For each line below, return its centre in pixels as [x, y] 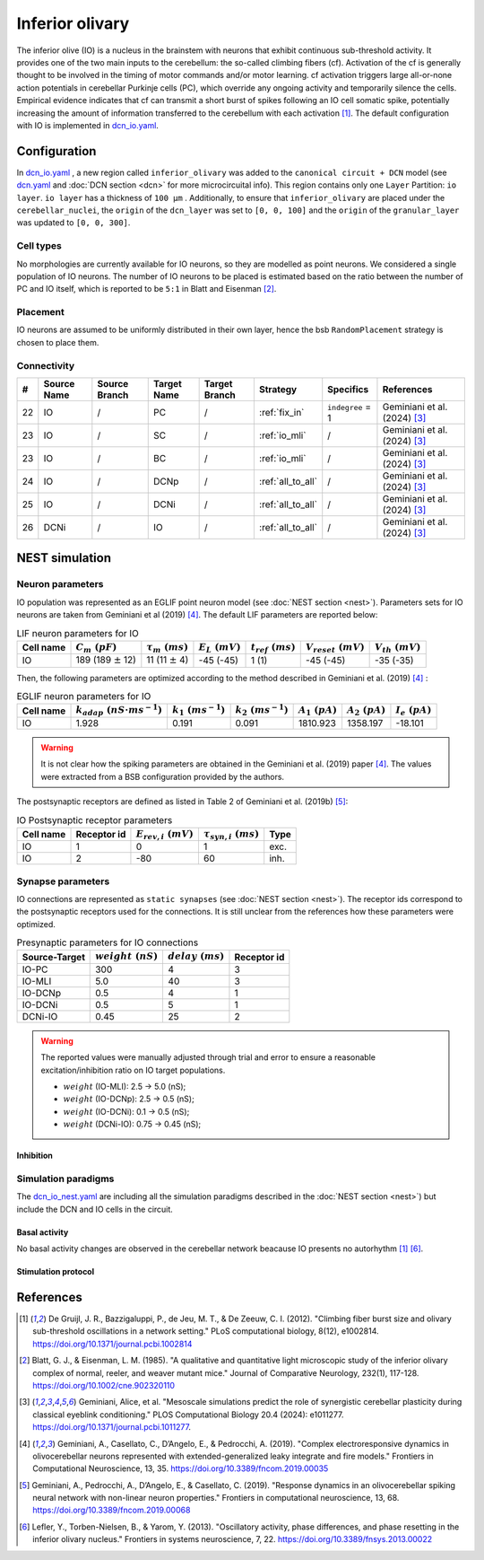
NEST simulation [64, 558]
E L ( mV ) [220, 648]
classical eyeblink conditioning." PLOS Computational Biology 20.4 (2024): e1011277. [188, 1415]
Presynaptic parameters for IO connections [108, 942]
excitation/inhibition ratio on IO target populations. [133, 1070]
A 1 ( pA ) [318, 711]
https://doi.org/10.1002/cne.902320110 [104, 1385]
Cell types [39, 246]
